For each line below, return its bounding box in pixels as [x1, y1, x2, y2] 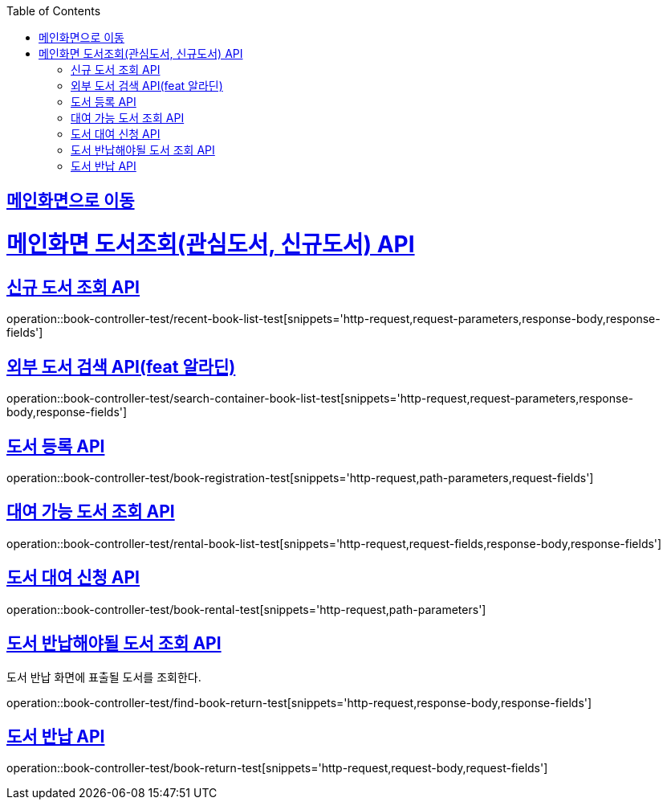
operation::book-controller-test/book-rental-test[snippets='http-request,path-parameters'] [6, 602, 486, 616]
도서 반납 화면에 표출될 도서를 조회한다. [6, 669, 201, 684]
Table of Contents [6, 4, 101, 18]
